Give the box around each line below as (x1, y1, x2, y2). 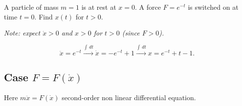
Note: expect (4, 28, 41, 38)
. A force (134, 2, 161, 12)
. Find (34, 11, 53, 21)
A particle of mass (4, 2, 59, 12)
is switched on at (188, 2, 239, 12)
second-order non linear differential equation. (62, 92, 196, 102)
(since (122, 28, 140, 38)
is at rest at (81, 2, 116, 12)
